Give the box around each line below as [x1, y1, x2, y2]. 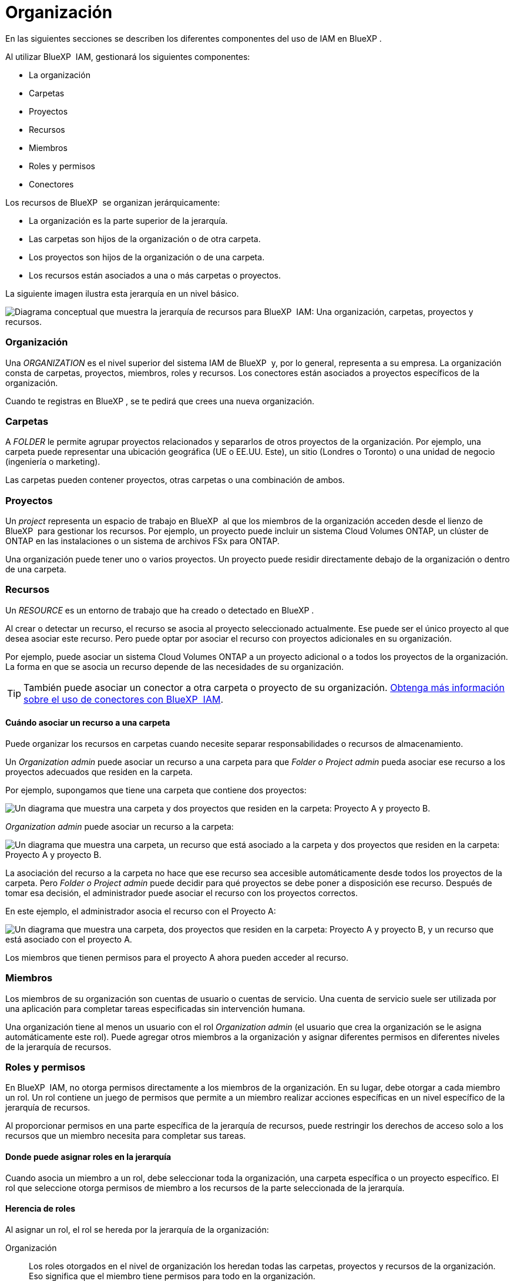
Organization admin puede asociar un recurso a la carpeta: [5, 821, 234, 831]
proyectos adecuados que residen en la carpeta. [5, 766, 193, 777]
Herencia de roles [5, 1203, 76, 1214]
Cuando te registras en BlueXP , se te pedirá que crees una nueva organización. [5, 395, 315, 406]
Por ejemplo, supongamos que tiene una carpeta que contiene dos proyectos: [5, 784, 307, 795]
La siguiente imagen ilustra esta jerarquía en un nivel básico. [5, 288, 239, 299]
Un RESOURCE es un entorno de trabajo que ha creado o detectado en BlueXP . [5, 605, 314, 615]
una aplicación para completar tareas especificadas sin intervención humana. [5, 1003, 305, 1014]
